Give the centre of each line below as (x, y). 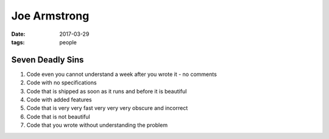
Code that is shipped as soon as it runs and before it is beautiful (107, 91)
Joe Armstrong (50, 16)
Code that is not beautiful (58, 117)
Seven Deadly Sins (48, 60)
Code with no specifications (62, 83)
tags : (18, 42)
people (68, 42)
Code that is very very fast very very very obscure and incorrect (107, 108)
